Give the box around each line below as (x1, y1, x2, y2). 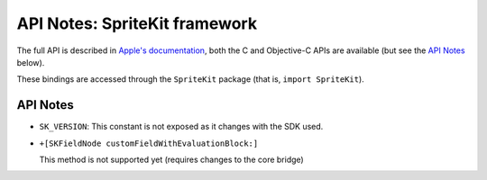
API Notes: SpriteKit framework (16, 13, 257, 33)
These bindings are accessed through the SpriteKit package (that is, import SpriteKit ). (16, 74, 364, 85)
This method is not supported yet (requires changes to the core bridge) (39, 154, 304, 166)
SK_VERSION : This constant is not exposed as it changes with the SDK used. (39, 121, 324, 132)
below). (16, 57, 45, 67)
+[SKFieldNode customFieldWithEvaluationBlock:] (39, 138, 259, 148)
